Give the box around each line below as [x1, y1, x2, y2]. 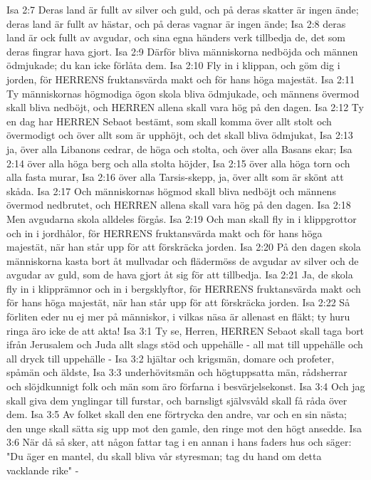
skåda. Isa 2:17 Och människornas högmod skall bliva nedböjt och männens [6, 183, 336, 198]
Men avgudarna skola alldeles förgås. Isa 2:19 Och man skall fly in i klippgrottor [6, 211, 357, 226]
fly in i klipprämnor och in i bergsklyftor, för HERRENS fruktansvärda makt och [6, 281, 361, 296]
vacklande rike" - [6, 462, 79, 477]
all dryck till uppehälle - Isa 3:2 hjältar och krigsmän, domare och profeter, [6, 350, 335, 365]
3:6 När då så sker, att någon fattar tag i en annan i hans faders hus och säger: [6, 434, 352, 449]
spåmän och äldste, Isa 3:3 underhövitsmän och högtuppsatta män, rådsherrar [6, 365, 348, 380]
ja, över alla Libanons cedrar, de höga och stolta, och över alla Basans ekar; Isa [6, 141, 352, 156]
